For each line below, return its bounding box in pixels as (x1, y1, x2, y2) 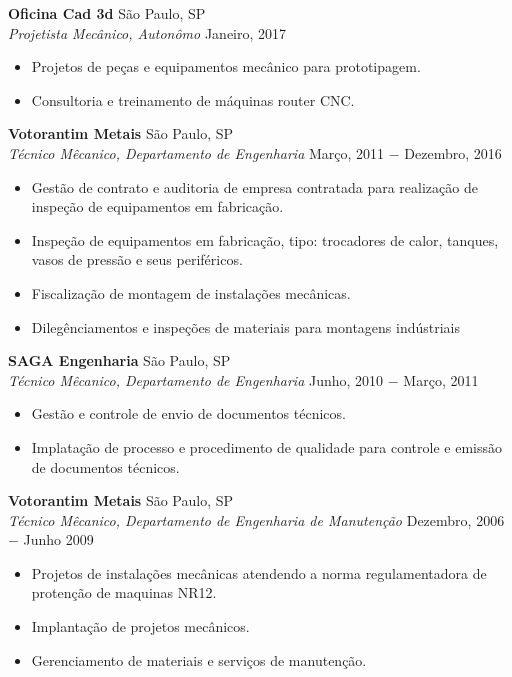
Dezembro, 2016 (404, 142, 502, 163)
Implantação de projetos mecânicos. (31, 616, 250, 637)
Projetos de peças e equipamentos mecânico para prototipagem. (31, 56, 421, 77)
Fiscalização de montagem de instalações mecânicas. (31, 282, 351, 303)
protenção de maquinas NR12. (31, 582, 217, 603)
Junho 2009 (23, 529, 94, 550)
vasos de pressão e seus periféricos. (31, 249, 243, 270)
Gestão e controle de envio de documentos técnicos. (31, 403, 346, 424)
